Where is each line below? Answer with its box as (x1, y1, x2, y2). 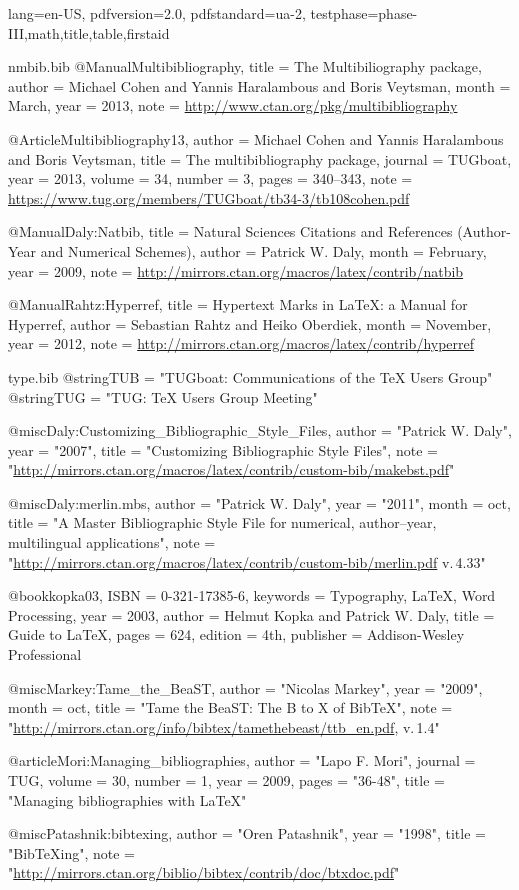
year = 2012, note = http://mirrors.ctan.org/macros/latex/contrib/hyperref (8, 333, 475, 354)
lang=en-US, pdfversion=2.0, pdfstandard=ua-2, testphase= (8, 3, 379, 23)
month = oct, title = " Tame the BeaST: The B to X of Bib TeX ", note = (8, 697, 453, 718)
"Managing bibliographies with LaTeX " (8, 789, 247, 810)
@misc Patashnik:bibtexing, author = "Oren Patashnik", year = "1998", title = (8, 823, 486, 844)
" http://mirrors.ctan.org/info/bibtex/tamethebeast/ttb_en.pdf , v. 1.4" (8, 716, 440, 737)
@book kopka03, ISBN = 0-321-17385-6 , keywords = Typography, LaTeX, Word (8, 585, 496, 606)
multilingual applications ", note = (8, 532, 216, 553)
